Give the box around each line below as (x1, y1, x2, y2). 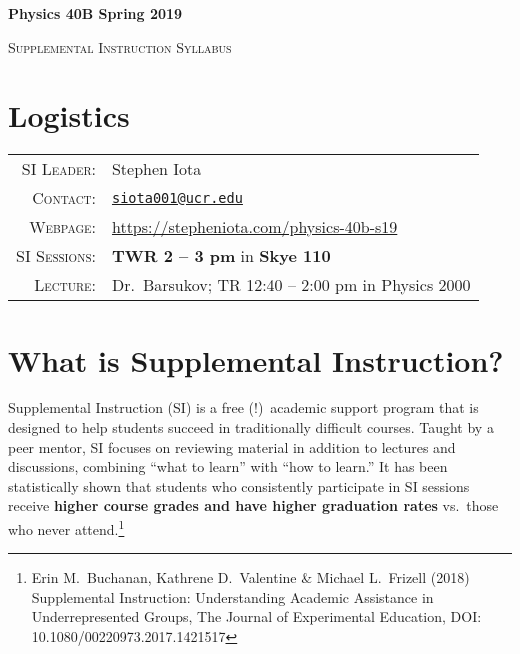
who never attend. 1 (8, 516, 125, 539)
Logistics (8, 95, 130, 136)
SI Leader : (21, 157, 96, 181)
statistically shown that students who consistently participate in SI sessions (8, 475, 470, 496)
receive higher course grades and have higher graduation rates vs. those (8, 495, 499, 516)
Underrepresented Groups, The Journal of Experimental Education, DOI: (31, 606, 482, 627)
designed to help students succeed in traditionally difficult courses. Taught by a (8, 417, 494, 438)
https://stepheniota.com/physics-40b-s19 (111, 215, 398, 239)
